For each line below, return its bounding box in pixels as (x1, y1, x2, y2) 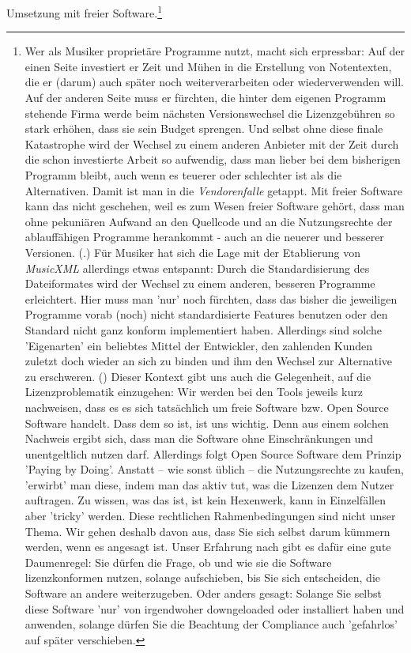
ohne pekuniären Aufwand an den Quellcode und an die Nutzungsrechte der (25, 213, 393, 229)
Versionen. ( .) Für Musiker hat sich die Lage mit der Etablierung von (25, 243, 361, 260)
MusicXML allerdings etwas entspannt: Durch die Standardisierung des (25, 259, 370, 276)
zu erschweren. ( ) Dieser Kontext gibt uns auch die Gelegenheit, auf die (25, 368, 371, 384)
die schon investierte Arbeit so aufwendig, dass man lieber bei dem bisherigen (25, 151, 401, 168)
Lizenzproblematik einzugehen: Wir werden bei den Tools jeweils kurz (25, 383, 363, 400)
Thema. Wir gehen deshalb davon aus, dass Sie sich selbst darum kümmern (25, 523, 390, 539)
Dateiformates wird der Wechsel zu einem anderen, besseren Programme (25, 275, 375, 292)
